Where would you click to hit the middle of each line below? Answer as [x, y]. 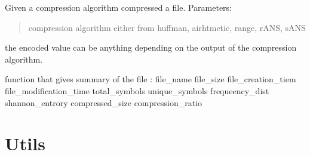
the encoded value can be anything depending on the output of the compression [151, 47]
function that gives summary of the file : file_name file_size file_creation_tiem [151, 79]
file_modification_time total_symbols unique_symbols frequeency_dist [137, 90]
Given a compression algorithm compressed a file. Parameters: [119, 7]
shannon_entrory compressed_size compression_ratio [104, 102]
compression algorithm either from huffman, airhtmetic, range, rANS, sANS [167, 27]
